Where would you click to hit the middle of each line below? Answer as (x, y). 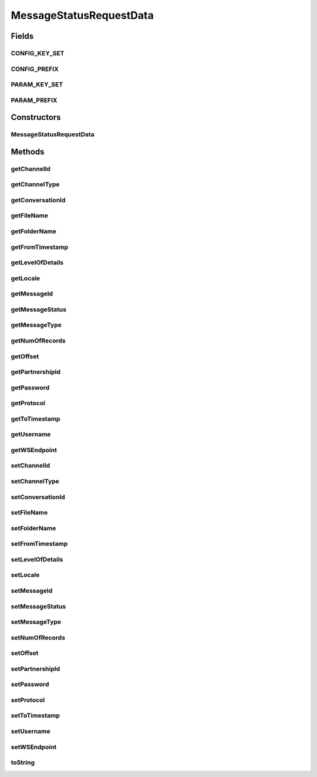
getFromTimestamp (40, 247)
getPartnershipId (36, 372)
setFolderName (33, 528)
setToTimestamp (35, 715)
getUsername (31, 435)
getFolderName (34, 231)
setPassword (30, 684)
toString (23, 762)
